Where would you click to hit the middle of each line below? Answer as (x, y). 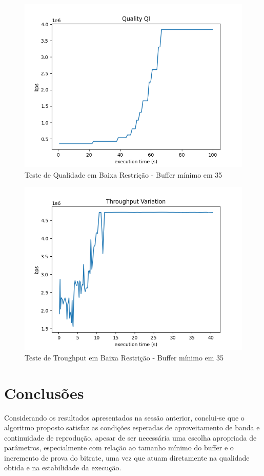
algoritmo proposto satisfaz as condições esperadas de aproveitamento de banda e (132, 427)
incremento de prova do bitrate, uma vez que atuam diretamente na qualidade (127, 457)
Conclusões (44, 393)
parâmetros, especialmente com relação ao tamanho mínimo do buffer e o (119, 448)
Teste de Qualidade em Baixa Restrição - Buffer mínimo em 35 (124, 174)
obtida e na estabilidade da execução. (63, 468)
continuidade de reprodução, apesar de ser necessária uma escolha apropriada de (130, 437)
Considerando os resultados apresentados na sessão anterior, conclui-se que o (124, 417)
